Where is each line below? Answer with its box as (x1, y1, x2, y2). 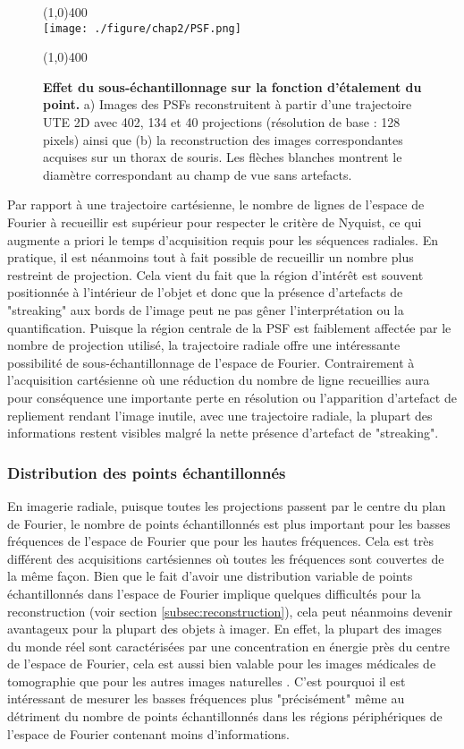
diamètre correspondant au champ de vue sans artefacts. (43, 165, 352, 183)
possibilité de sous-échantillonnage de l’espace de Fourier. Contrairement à (7, 353, 415, 371)
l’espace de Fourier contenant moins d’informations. (7, 724, 290, 743)
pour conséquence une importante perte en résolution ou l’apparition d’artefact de (7, 387, 457, 406)
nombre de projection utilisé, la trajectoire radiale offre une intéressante (7, 336, 401, 354)
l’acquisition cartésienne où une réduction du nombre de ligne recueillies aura (7, 370, 430, 389)
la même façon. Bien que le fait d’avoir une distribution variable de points (7, 566, 413, 585)
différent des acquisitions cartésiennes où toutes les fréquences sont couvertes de (7, 549, 444, 567)
